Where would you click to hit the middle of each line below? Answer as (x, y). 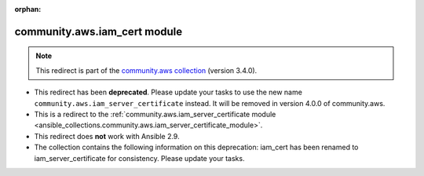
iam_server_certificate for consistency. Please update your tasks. (139, 158)
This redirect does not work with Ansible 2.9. (107, 136)
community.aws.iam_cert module (99, 31)
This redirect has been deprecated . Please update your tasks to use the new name (168, 92)
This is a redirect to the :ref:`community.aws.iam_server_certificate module (155, 114)
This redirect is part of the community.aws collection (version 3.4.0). (146, 70)
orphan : (28, 9)
